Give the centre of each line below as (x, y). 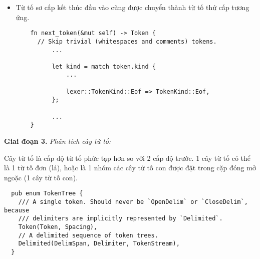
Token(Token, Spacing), (58, 227)
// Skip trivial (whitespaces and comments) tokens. (127, 41)
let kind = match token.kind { (104, 66)
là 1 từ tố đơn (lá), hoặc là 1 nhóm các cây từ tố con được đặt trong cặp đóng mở (130, 168)
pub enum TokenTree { (47, 194)
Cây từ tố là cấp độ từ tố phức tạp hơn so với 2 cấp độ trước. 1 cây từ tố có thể (127, 158)
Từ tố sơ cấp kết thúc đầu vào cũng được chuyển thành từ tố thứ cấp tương (133, 7)
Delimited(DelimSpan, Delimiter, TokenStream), (99, 244)
